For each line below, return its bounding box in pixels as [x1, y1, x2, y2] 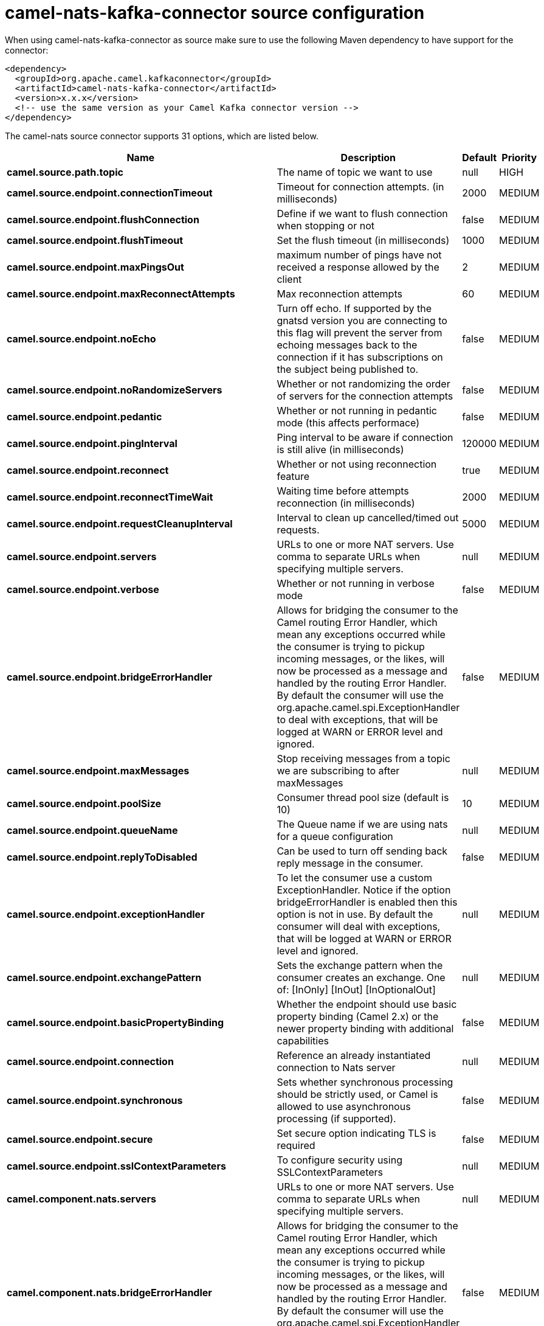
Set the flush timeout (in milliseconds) [277, 234, 450, 246]
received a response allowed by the [277, 260, 439, 273]
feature [277, 470, 310, 482]
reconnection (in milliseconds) [277, 496, 415, 509]
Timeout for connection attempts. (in [277, 180, 444, 193]
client [277, 272, 302, 285]
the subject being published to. [277, 363, 419, 375]
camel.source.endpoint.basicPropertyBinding [7, 1016, 224, 1029]
